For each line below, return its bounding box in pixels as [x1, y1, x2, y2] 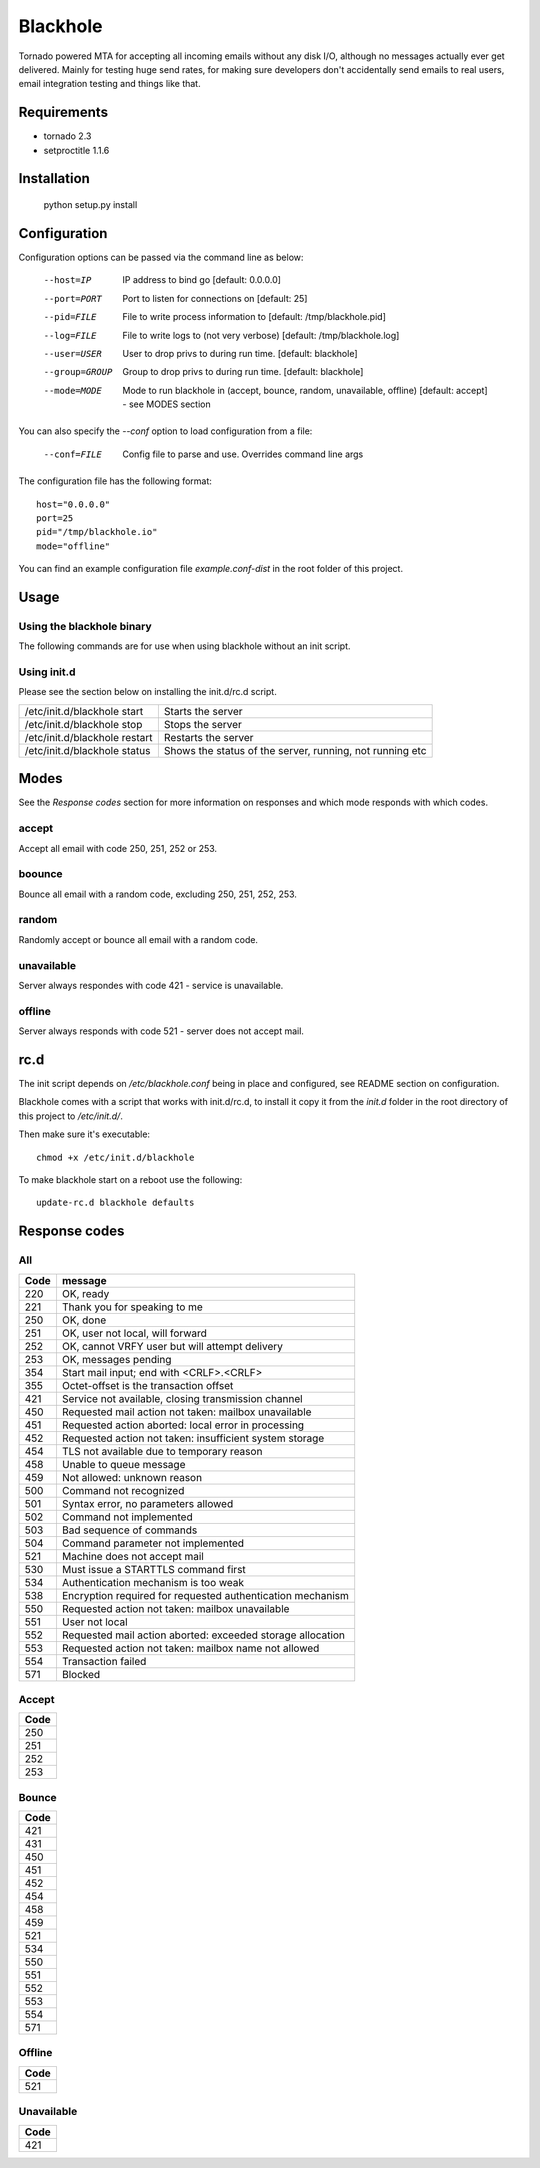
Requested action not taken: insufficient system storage [61, 1431, 325, 1445]
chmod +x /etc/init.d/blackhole [36, 1151, 195, 1163]
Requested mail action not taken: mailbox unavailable [61, 1405, 312, 1419]
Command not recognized [61, 1483, 185, 1497]
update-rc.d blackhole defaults [36, 1197, 195, 1209]
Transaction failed [61, 1654, 147, 1668]
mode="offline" [36, 540, 111, 552]
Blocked [61, 1667, 101, 1681]
